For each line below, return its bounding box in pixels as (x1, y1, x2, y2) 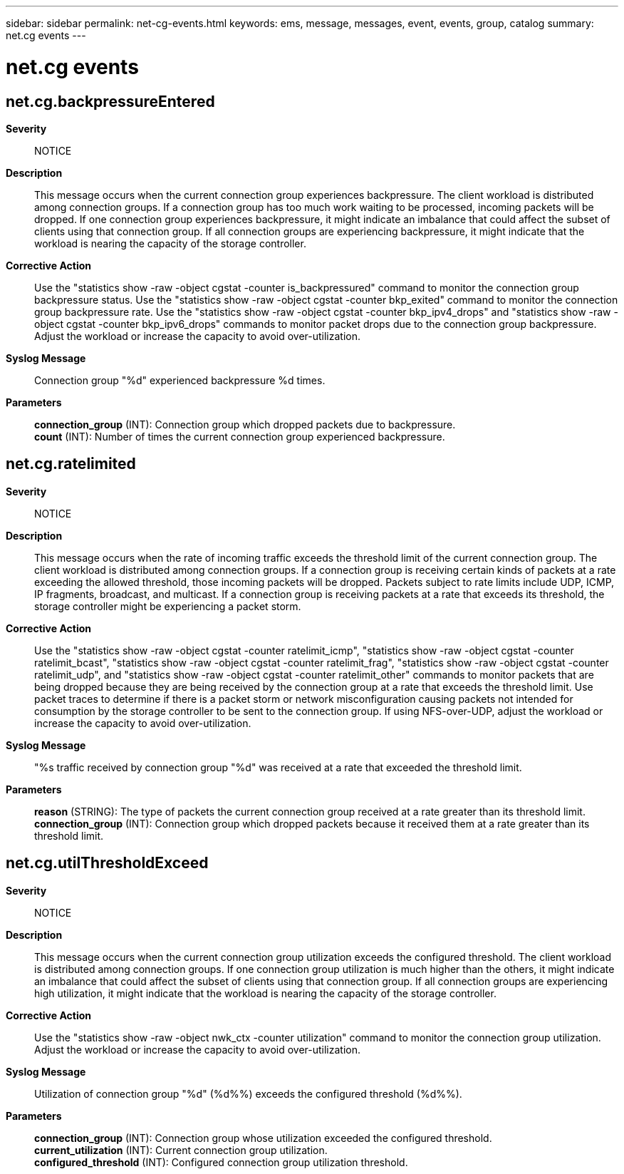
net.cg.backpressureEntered (6, 92, 215, 110)
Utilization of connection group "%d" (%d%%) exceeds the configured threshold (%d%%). (34, 1087, 462, 1100)
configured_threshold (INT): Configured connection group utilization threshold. (34, 1155, 408, 1168)
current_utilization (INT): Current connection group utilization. (34, 1143, 328, 1156)
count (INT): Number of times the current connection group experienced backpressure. (34, 430, 445, 443)
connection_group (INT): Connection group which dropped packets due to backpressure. (34, 418, 456, 431)
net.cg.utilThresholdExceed (6, 854, 209, 872)
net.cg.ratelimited (6, 455, 136, 473)
